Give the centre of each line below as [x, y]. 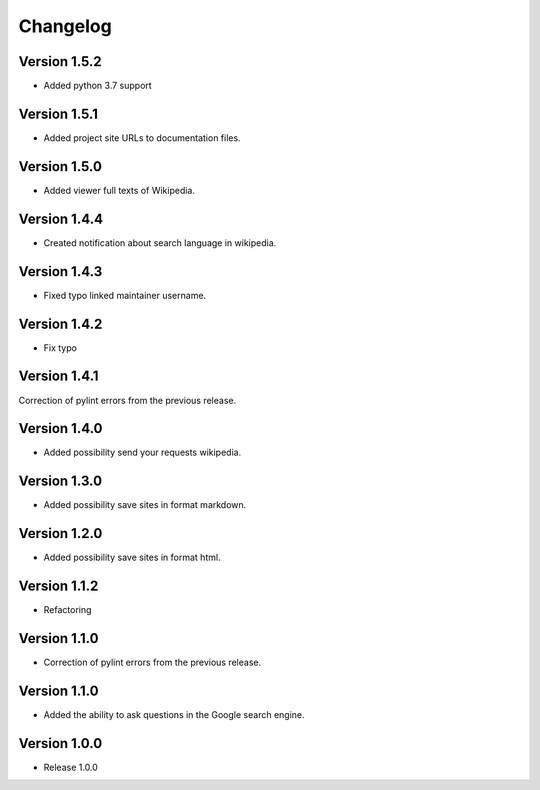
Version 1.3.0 [60, 481]
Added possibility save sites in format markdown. [145, 505]
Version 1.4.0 [60, 428]
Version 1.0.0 [60, 743]
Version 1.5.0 [60, 166]
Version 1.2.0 [60, 533]
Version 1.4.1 [58, 376]
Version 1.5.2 [60, 61]
